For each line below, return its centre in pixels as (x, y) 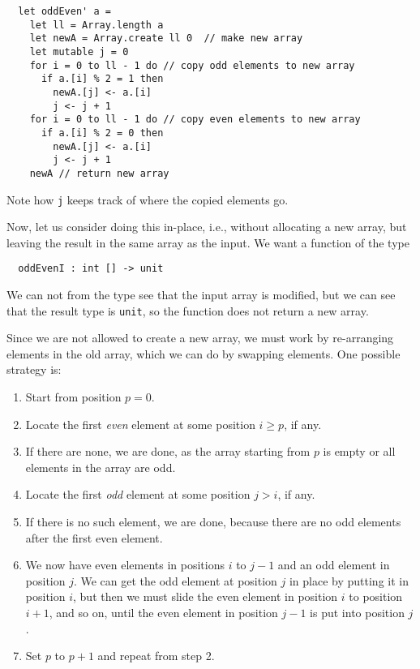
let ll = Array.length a (96, 25)
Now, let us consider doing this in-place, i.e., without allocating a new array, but (207, 227)
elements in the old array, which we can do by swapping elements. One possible (204, 353)
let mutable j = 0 (79, 51)
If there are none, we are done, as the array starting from (168, 451)
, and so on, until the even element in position (163, 612)
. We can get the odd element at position (175, 580)
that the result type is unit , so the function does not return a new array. (188, 310)
